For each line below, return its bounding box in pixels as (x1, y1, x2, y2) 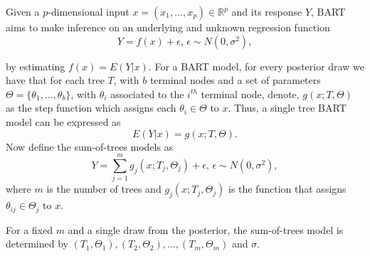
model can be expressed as (6, 114, 121, 129)
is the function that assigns (228, 181, 347, 196)
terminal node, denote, (201, 86, 300, 101)
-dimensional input (48, 4, 129, 18)
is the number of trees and (46, 181, 162, 196)
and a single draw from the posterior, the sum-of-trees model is (68, 222, 344, 237)
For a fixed (6, 222, 53, 237)
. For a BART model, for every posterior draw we (148, 58, 364, 73)
